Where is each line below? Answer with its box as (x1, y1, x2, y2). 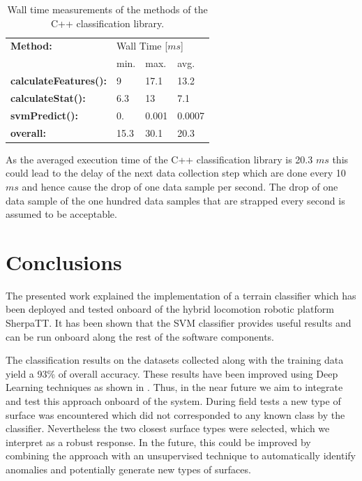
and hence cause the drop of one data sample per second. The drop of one (22, 179, 338, 193)
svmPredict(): (10, 108, 79, 122)
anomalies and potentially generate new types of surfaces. (6, 461, 251, 476)
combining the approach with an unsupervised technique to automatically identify (6, 448, 356, 463)
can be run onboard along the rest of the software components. (6, 329, 274, 343)
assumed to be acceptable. (6, 207, 117, 221)
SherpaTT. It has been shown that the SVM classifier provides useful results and (6, 316, 352, 330)
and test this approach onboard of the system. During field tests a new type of (6, 394, 341, 408)
